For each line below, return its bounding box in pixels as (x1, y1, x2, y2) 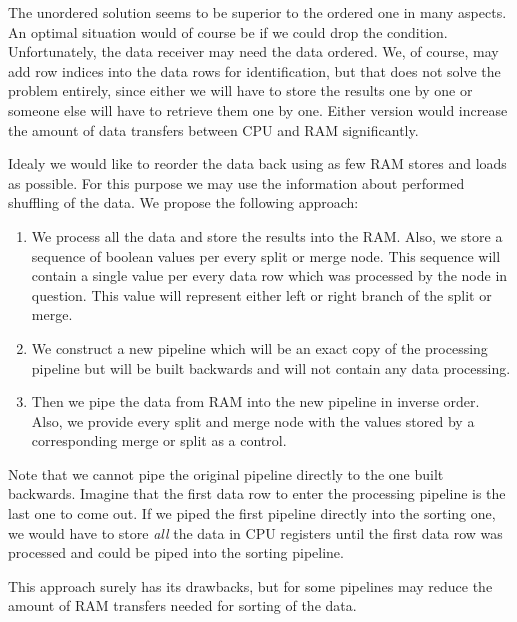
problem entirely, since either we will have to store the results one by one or (8, 80, 473, 101)
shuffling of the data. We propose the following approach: (8, 192, 359, 213)
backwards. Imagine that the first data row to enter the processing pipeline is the (8, 483, 506, 504)
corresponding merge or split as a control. (31, 430, 287, 451)
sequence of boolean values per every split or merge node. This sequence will (31, 245, 501, 266)
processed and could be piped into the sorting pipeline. (8, 542, 344, 563)
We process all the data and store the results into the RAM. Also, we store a (31, 225, 503, 246)
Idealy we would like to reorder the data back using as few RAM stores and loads (8, 153, 507, 174)
